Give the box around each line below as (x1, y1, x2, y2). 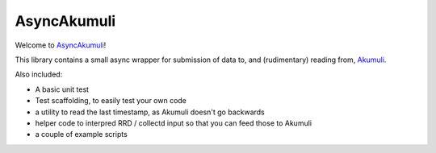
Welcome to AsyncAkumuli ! (15, 40, 107, 50)
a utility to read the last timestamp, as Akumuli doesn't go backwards (35, 107, 266, 117)
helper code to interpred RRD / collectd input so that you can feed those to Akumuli (35, 118, 312, 128)
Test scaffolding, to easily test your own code (35, 96, 187, 105)
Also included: (15, 69, 63, 80)
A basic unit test (35, 85, 89, 94)
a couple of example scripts (35, 130, 128, 139)
